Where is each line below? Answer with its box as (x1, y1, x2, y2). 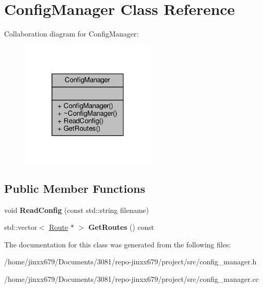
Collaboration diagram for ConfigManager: (4, 28, 139, 39)
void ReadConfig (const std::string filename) (4, 204, 149, 215)
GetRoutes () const (88, 222, 154, 232)
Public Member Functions (4, 180, 145, 196)
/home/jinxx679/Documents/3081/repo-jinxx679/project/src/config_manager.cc (4, 273, 259, 284)
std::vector (4, 222, 37, 232)
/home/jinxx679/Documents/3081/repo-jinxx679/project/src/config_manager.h (4, 256, 257, 267)
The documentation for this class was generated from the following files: (4, 239, 231, 249)
